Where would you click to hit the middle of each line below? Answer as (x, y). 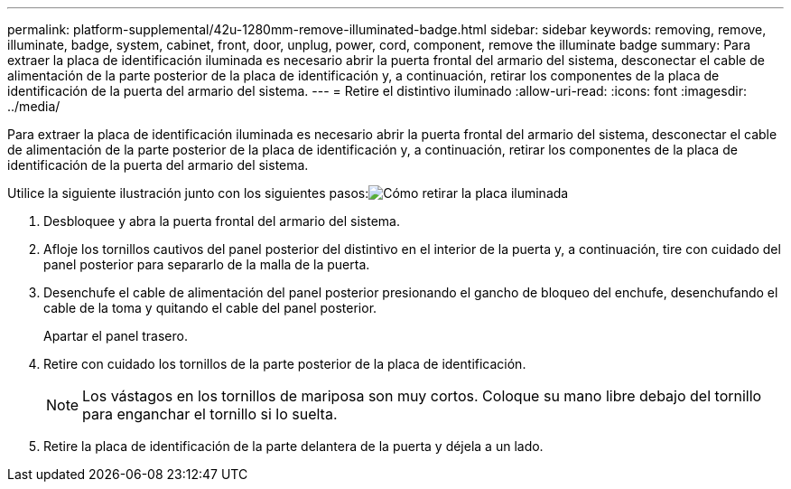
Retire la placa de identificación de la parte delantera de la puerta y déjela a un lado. (293, 446)
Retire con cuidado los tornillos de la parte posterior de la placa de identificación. (285, 364)
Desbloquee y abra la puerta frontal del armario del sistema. (222, 221)
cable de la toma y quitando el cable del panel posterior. (210, 308)
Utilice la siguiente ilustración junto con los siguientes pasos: (188, 193)
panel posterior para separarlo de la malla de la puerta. (207, 264)
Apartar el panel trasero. (116, 336)
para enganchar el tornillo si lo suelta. (210, 414)
